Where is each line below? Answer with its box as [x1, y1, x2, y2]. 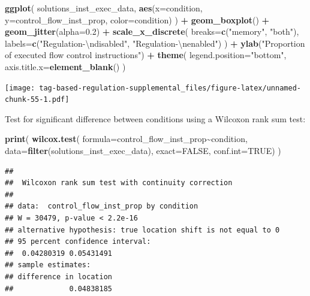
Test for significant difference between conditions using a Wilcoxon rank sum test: [5, 112, 306, 125]
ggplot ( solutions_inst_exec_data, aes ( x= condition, [5, 2, 203, 14]
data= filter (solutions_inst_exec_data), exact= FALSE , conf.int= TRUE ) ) [5, 144, 281, 157]
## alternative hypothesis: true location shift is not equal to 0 [5, 225, 280, 234]
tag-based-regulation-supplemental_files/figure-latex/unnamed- [39, 83, 301, 92]
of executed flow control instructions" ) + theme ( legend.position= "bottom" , [5, 49, 287, 61]
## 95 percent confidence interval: [5, 237, 151, 246]
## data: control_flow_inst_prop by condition [5, 202, 198, 211]
